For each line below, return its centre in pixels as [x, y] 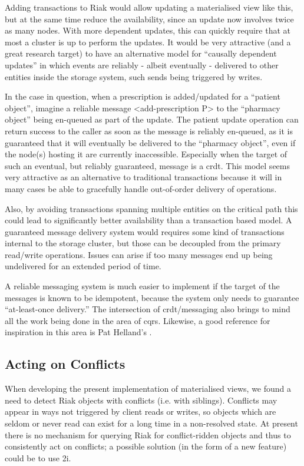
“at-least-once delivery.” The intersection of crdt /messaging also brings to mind [148, 309]
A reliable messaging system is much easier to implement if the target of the [142, 286]
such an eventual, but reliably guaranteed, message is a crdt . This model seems [147, 165]
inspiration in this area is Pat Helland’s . [78, 332]
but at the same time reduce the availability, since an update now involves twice [149, 19]
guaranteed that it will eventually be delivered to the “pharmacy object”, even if [150, 142]
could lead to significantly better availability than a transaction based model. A [148, 220]
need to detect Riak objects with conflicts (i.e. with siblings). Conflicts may [141, 400]
